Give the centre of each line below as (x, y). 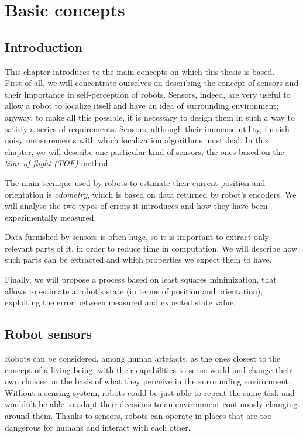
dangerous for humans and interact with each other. (98, 427)
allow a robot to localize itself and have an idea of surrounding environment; (142, 106)
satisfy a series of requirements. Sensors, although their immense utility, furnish (147, 128)
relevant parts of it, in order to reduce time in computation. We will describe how (151, 248)
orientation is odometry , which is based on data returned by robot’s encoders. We (151, 194)
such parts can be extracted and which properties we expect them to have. (138, 259)
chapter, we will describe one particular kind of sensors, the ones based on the (144, 151)
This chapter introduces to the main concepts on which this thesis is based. (140, 71)
